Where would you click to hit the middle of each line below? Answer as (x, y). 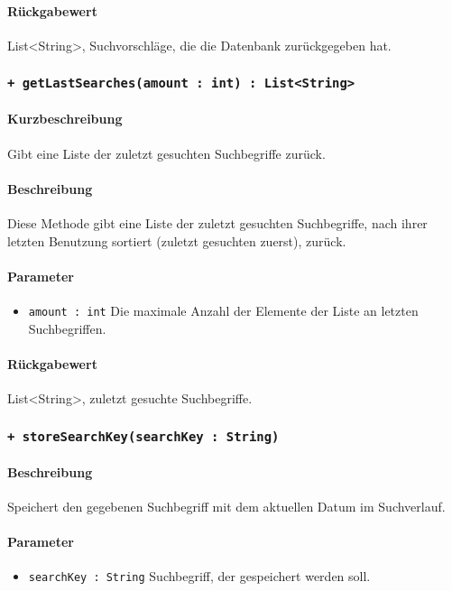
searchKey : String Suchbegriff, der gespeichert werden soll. (199, 576)
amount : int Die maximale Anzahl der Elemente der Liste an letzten (223, 310)
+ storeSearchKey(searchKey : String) (143, 436)
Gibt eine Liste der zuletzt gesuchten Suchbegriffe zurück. (166, 153)
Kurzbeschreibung (65, 119)
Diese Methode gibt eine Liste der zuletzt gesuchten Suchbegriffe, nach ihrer (217, 222)
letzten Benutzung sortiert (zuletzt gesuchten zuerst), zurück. (177, 240)
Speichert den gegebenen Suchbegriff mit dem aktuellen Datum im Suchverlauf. (226, 506)
